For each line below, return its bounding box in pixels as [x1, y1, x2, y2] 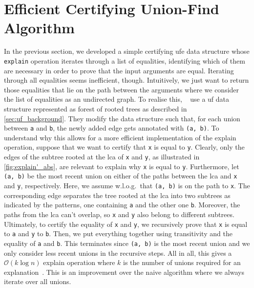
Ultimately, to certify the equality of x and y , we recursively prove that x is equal [4, 219, 248, 229]
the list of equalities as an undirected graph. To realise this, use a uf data [4, 94, 230, 104]
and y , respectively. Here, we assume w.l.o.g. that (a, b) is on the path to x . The [4, 180, 250, 190]
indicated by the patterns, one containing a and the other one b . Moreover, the [4, 199, 240, 210]
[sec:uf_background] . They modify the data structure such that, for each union [4, 113, 240, 123]
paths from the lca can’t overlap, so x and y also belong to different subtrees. [4, 209, 234, 219]
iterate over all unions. [4, 276, 71, 287]
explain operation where [43, 257, 115, 267]
